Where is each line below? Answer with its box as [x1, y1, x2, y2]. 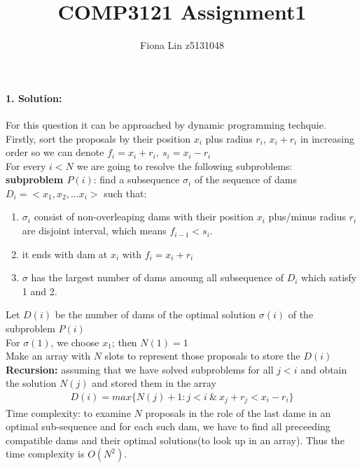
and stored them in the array [92, 376, 216, 390]
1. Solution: [6, 90, 62, 105]
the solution [6, 376, 57, 390]
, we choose [50, 334, 99, 349]
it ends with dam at [22, 246, 108, 261]
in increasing [300, 131, 355, 146]
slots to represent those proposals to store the [104, 348, 300, 363]
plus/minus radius [268, 209, 346, 224]
